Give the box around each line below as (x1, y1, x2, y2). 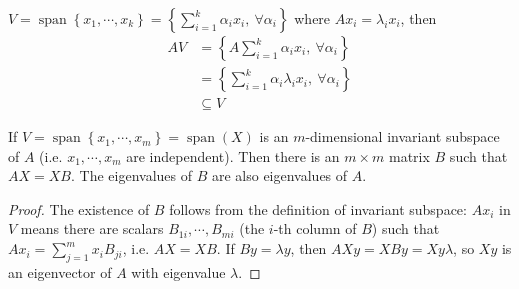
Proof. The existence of (8, 198, 150, 219)
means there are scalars (20, 218, 164, 239)
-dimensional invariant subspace (305, 126, 500, 147)
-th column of (273, 218, 357, 239)
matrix (389, 145, 430, 166)
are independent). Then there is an (126, 145, 340, 166)
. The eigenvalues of (70, 165, 192, 186)
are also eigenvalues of (211, 165, 348, 186)
